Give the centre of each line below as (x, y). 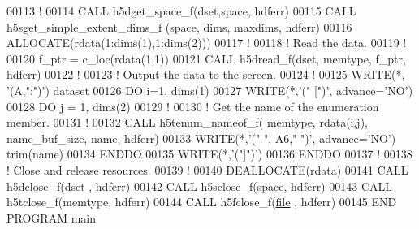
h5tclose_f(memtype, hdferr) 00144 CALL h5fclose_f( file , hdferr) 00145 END (202, 202)
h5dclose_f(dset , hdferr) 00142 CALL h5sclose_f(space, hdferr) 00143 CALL (200, 186)
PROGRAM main (51, 217)
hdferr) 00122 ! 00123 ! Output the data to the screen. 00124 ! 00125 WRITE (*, (206, 74)
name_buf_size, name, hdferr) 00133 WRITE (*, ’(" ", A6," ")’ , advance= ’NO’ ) (201, 138)
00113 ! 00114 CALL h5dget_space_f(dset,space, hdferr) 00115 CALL (181, 11)
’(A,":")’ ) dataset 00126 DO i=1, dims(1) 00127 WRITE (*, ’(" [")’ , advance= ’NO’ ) (210, 90)
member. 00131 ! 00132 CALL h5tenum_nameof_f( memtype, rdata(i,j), (187, 122)
